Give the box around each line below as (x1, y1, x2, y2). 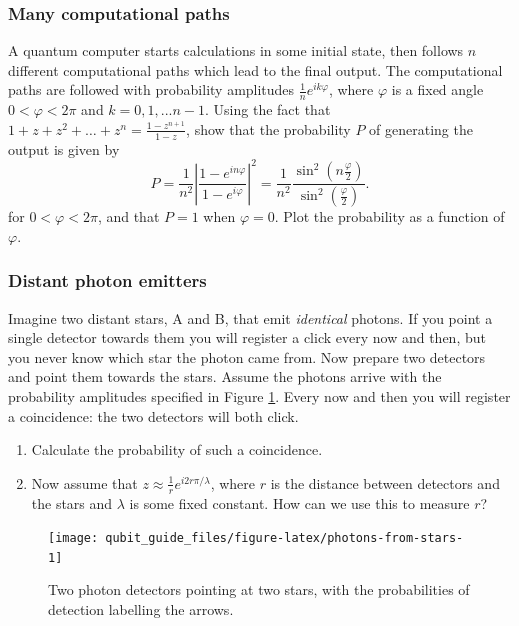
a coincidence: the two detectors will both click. (8, 405, 299, 426)
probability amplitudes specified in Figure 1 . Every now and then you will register (8, 385, 511, 406)
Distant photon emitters (8, 268, 207, 293)
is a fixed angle (391, 79, 484, 100)
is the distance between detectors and (270, 472, 500, 493)
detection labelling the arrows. (48, 599, 234, 620)
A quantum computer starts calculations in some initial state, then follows (8, 40, 464, 61)
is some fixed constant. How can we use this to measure (129, 492, 470, 513)
